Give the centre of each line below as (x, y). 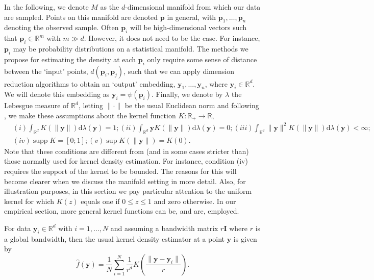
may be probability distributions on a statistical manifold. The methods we (131, 48)
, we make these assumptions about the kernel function (90, 115)
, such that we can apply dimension (179, 71)
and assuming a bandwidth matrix (164, 228)
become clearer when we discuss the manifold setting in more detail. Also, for (125, 181)
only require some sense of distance (202, 59)
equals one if (100, 201)
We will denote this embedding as (57, 94)
